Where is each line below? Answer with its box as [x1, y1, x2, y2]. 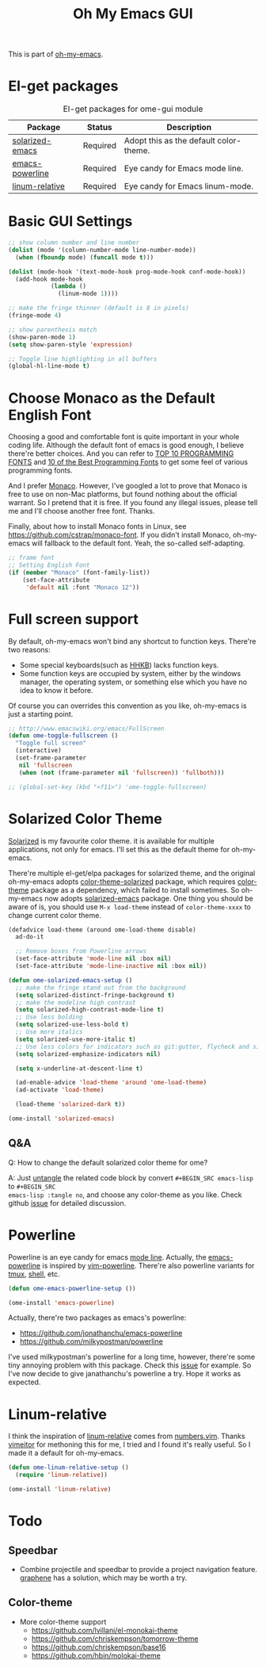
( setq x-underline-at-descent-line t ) [15, 1064, 144, 1073]
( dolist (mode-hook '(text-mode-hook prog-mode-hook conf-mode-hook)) [8, 267, 246, 276]
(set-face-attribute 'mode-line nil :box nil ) [15, 955, 172, 963]
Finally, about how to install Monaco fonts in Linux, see [8, 522, 187, 531]
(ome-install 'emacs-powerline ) [8, 1299, 115, 1306]
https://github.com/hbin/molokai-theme [31, 1651, 161, 1660]
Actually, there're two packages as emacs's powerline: [8, 1313, 187, 1322]
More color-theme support [19, 1616, 107, 1626]
